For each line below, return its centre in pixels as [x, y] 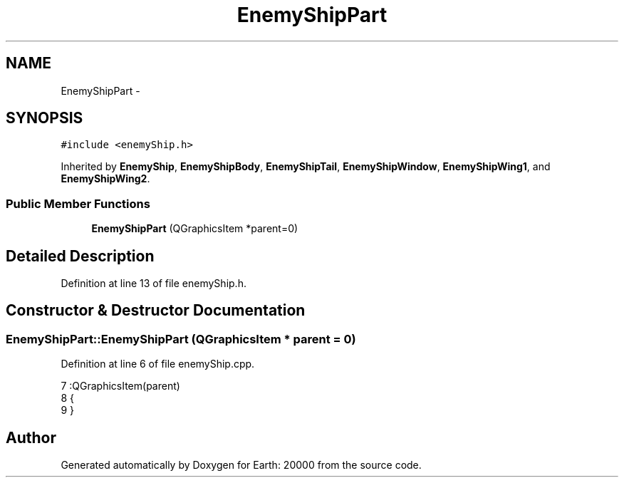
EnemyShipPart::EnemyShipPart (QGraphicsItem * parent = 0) [181, 339]
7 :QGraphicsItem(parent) [120, 386]
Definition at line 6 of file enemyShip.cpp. [158, 364]
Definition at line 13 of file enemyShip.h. [154, 284]
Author [31, 437]
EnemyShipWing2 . [105, 179]
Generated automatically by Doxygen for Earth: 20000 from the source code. [241, 465]
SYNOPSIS [45, 118]
